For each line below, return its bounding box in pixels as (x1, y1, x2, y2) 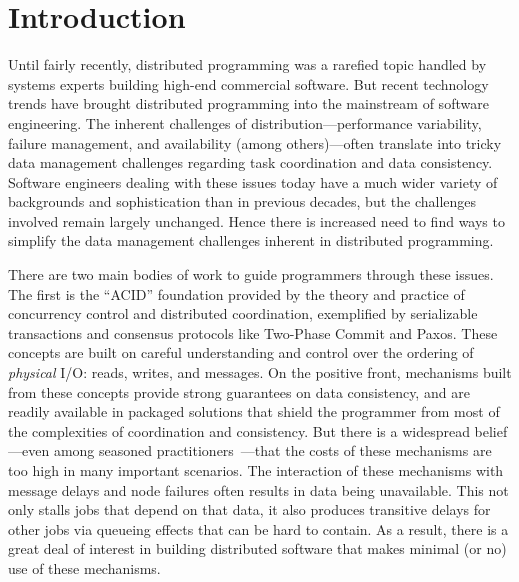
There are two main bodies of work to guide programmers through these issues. (8, 264, 494, 285)
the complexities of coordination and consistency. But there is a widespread (8, 420, 470, 441)
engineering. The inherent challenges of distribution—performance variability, (8, 112, 482, 133)
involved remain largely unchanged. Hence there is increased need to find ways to (8, 210, 505, 231)
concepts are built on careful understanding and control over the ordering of (8, 342, 474, 363)
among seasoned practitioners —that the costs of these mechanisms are (53, 440, 492, 461)
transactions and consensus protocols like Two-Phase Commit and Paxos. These (8, 322, 498, 343)
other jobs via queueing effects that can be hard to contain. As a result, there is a (8, 518, 509, 539)
